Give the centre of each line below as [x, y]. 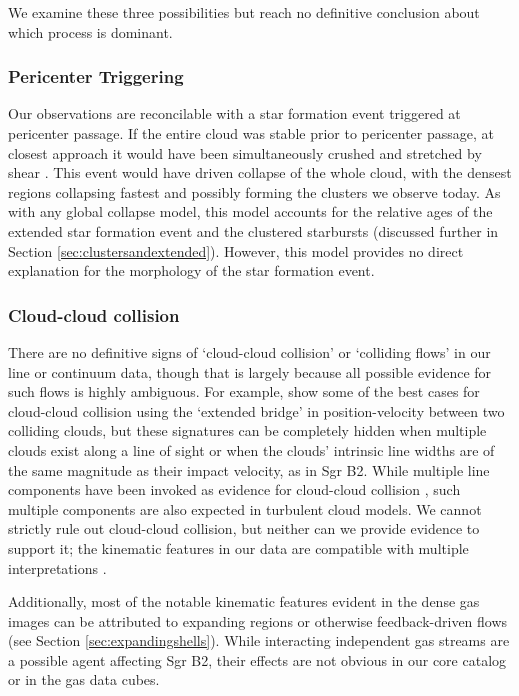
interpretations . [57, 567]
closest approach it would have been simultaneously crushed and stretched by [245, 152]
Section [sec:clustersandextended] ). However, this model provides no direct [236, 250]
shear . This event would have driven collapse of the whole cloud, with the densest [260, 172]
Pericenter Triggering [96, 76]
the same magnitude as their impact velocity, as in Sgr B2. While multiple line [249, 469]
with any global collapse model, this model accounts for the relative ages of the [250, 211]
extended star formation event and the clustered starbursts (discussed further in [253, 230]
